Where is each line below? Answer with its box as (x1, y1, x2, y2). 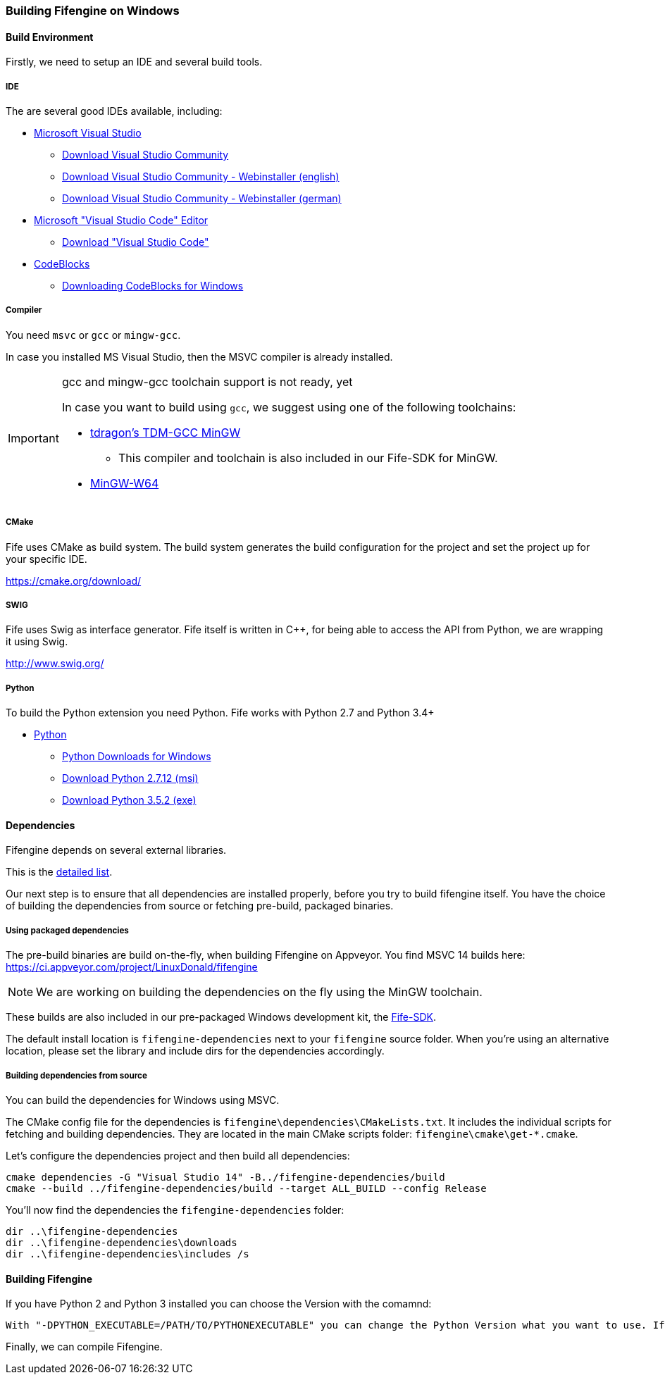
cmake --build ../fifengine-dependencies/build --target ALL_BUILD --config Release (6, 1182, 487, 1194)
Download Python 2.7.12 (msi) (62, 772, 199, 785)
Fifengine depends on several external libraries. (6, 844, 227, 857)
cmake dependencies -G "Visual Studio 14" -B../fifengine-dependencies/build (6, 1171, 445, 1183)
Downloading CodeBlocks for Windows (62, 280, 244, 292)
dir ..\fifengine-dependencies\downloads (6, 1236, 237, 1248)
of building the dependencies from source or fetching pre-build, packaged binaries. (6, 900, 394, 912)
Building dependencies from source (6, 1070, 147, 1081)
